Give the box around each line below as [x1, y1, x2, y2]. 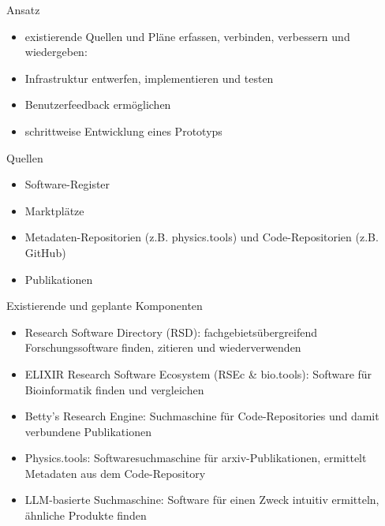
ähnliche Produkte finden [24, 507, 147, 524]
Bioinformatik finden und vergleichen [24, 381, 204, 397]
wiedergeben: [24, 43, 88, 60]
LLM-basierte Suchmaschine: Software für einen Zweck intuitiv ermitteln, [24, 491, 379, 508]
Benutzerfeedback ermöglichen [24, 96, 171, 113]
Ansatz [6, 2, 40, 17]
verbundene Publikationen [24, 423, 151, 439]
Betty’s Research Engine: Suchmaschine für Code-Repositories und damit [24, 408, 379, 424]
